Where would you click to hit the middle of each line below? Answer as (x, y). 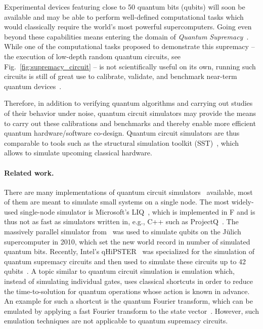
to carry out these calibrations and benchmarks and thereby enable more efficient (130, 123)
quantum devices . (33, 86)
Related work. (29, 172)
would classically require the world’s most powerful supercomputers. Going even (128, 27)
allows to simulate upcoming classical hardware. (78, 153)
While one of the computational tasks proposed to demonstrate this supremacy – (129, 46)
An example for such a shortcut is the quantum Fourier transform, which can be (128, 301)
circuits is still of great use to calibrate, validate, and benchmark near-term (121, 76)
